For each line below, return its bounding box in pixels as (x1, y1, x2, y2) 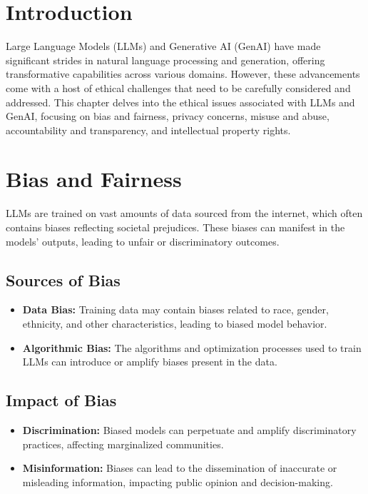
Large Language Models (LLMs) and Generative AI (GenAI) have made (6, 39, 321, 54)
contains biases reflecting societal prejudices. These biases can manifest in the (6, 220, 345, 234)
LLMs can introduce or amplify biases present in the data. (22, 354, 277, 369)
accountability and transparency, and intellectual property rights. (6, 122, 291, 137)
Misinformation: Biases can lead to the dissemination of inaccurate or (22, 460, 337, 475)
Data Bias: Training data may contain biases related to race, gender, (22, 302, 329, 317)
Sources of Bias (6, 268, 121, 291)
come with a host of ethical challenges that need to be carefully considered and (6, 80, 351, 95)
